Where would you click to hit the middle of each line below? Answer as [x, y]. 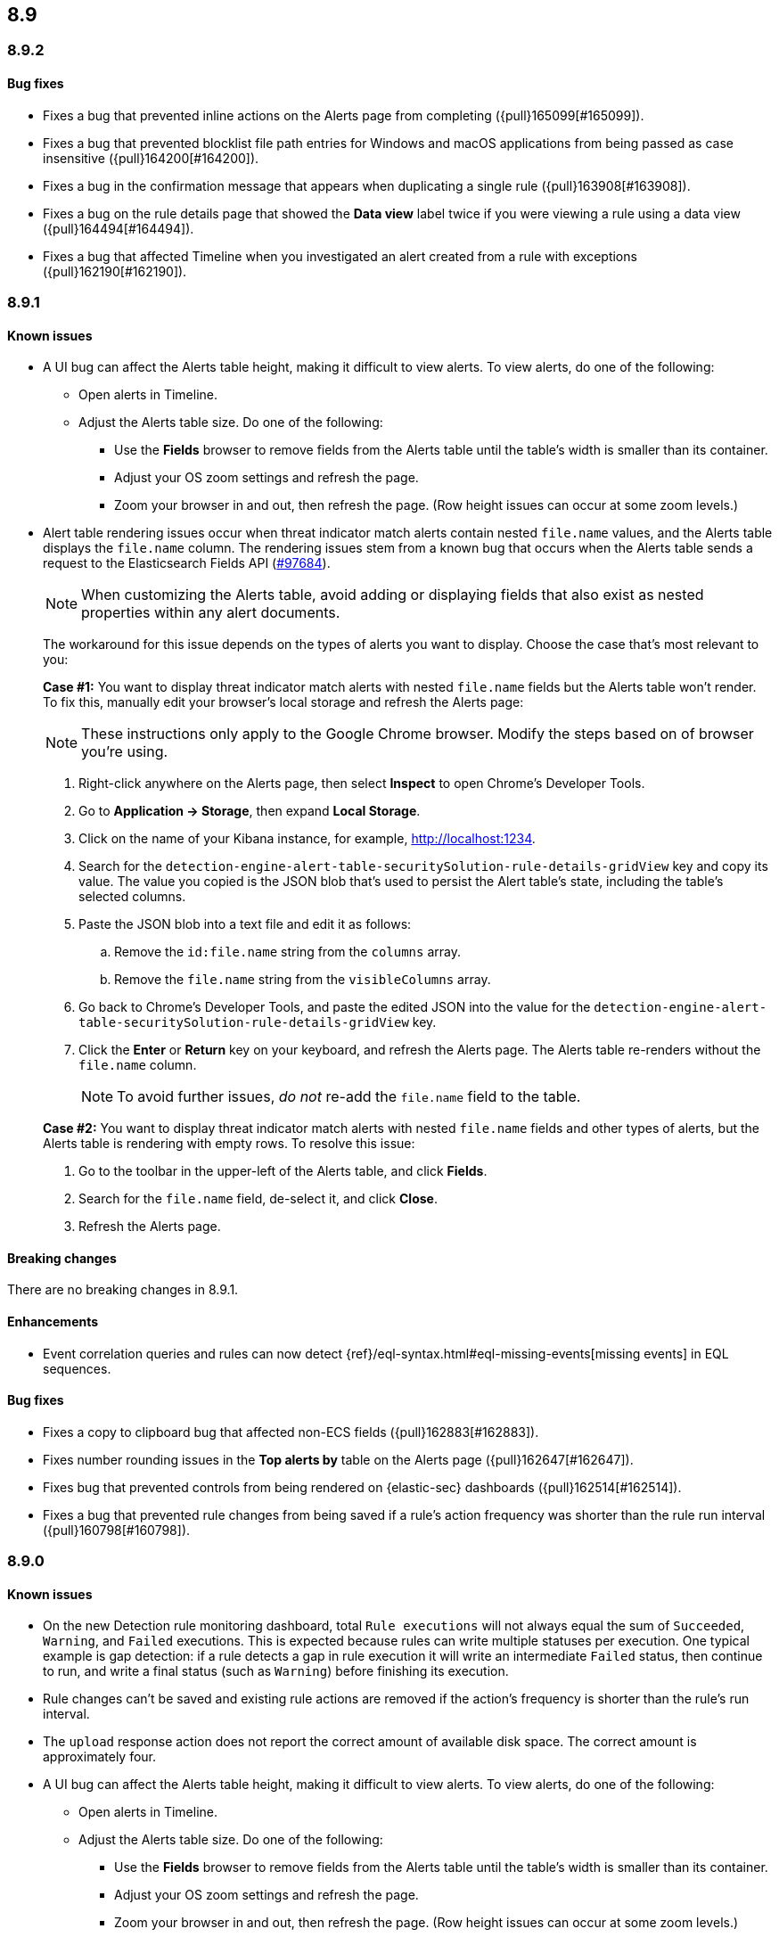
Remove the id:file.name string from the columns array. [287, 952]
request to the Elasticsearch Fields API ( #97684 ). [187, 563]
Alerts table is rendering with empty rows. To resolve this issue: [229, 1144]
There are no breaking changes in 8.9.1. [123, 1290]
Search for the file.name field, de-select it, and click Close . [258, 1199]
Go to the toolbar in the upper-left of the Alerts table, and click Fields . [283, 1171]
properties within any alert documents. [211, 613]
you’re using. [125, 752]
